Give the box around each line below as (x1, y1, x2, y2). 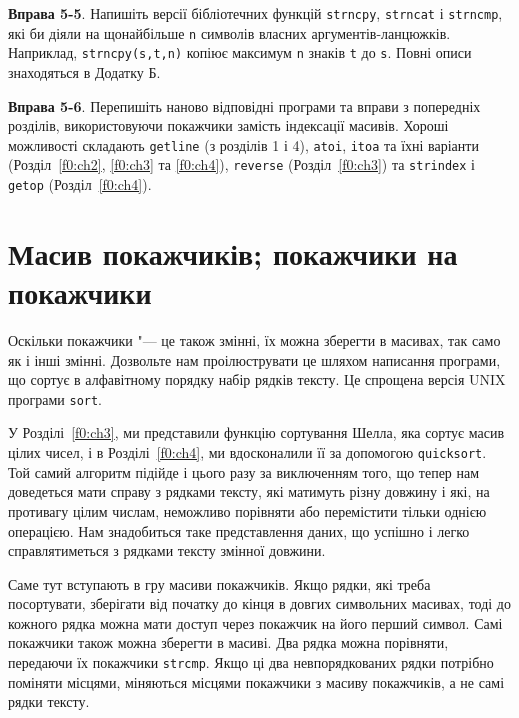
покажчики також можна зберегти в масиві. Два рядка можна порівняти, (8, 632, 449, 653)
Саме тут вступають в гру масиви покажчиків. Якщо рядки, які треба (8, 573, 431, 594)
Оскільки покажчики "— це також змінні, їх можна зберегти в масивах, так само (8, 330, 501, 351)
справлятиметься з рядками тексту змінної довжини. (8, 540, 326, 561)
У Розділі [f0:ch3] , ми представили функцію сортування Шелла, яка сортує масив (8, 422, 505, 443)
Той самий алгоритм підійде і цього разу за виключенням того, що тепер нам (8, 461, 480, 482)
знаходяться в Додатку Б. (8, 61, 161, 82)
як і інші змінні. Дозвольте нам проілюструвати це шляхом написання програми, (8, 349, 501, 370)
